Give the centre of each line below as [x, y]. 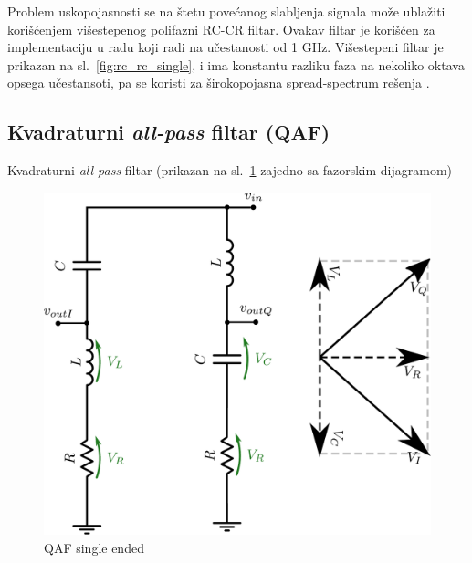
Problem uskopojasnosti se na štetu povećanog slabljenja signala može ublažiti [226, 11]
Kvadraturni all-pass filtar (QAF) [169, 132]
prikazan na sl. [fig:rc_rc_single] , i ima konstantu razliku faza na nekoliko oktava [236, 64]
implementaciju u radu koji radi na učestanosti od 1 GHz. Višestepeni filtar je [226, 47]
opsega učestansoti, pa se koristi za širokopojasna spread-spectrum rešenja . [219, 83]
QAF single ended [94, 547]
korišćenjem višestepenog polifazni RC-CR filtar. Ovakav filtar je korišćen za [221, 29]
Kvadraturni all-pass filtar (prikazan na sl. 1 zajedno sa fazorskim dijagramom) [230, 170]
